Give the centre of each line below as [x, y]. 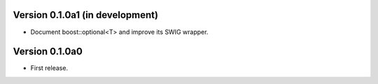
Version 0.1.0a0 [48, 52]
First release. [49, 68]
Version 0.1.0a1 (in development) [86, 15]
